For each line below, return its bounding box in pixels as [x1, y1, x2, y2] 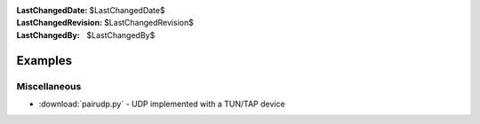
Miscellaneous [16, 80, 82, 92]
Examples [16, 53, 73, 68]
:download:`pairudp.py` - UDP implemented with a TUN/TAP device [38, 98, 285, 109]
